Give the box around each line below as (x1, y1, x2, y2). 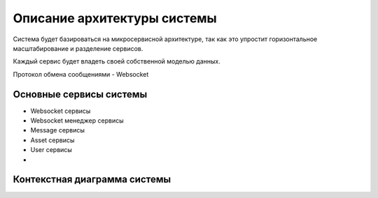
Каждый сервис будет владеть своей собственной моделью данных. (13, 57, 220, 66)
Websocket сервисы (30, 107, 91, 115)
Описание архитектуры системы (13, 10, 217, 26)
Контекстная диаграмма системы (13, 174, 171, 185)
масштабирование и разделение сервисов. (13, 44, 143, 52)
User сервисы (30, 146, 73, 154)
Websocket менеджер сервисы (30, 116, 124, 125)
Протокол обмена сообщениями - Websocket (13, 70, 149, 78)
